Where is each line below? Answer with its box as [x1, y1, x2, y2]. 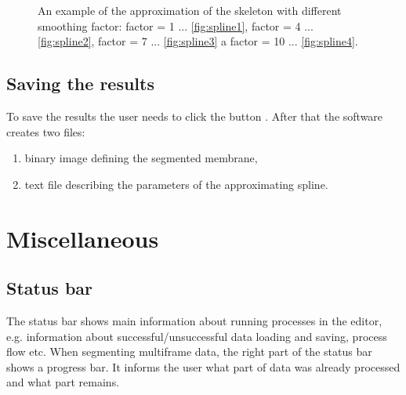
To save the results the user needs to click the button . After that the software [6, 107, 383, 124]
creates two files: [6, 123, 85, 140]
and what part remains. [6, 374, 120, 390]
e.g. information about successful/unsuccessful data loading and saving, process [6, 328, 387, 344]
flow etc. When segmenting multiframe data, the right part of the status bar [6, 343, 372, 360]
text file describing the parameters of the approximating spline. [24, 176, 328, 192]
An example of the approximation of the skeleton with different [38, 2, 342, 18]
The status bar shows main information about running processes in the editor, [6, 312, 382, 328]
